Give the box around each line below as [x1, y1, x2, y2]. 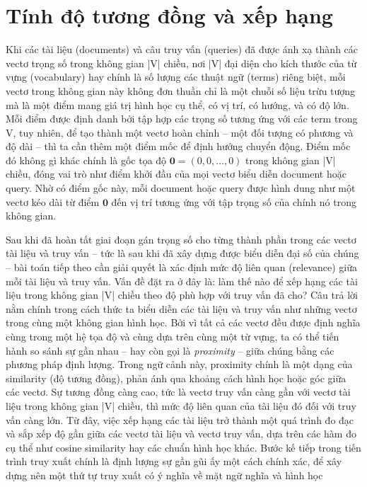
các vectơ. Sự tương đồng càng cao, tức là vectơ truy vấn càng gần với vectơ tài [6, 384, 351, 399]
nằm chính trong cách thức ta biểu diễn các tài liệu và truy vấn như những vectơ [6, 301, 357, 316]
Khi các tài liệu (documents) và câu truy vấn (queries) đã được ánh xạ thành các [6, 42, 359, 57]
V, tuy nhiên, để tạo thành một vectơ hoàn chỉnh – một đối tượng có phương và [6, 125, 354, 139]
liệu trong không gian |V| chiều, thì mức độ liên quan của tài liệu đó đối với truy [6, 398, 356, 413]
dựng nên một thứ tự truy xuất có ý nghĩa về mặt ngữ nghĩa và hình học [6, 467, 323, 482]
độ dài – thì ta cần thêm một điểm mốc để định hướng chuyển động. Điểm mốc [6, 139, 351, 154]
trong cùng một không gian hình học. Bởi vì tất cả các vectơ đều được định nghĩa [6, 315, 361, 330]
